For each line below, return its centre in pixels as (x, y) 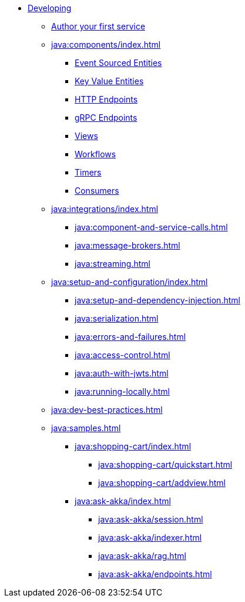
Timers (88, 172)
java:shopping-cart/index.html (133, 446)
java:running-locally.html (122, 391)
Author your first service (98, 26)
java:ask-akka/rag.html (142, 556)
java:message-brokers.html (127, 245)
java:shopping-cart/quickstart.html (165, 464)
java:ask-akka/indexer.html (150, 537)
